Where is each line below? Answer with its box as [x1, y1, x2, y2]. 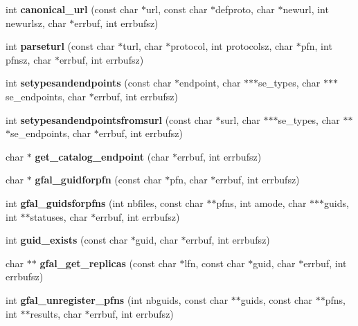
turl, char [123, 39, 163, 53]
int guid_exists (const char [6, 233, 128, 247]
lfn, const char [184, 255, 245, 270]
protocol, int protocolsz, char [170, 39, 294, 53]
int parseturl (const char [6, 39, 115, 53]
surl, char [220, 112, 260, 127]
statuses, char [30, 209, 88, 224]
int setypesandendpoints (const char [6, 75, 172, 90]
